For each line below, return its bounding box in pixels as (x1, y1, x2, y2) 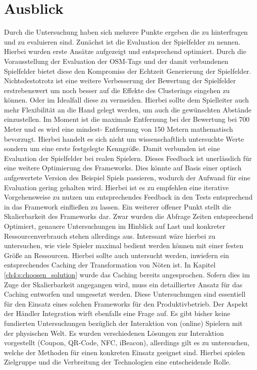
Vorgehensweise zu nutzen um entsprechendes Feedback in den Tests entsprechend (4, 192, 253, 202)
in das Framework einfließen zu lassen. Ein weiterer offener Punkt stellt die (4, 201, 231, 211)
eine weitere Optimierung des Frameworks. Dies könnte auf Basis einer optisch (4, 162, 242, 173)
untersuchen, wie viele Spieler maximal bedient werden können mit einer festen (4, 240, 244, 251)
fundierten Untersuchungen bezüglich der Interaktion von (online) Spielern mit (4, 317, 243, 328)
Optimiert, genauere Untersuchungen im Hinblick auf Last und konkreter (4, 221, 226, 231)
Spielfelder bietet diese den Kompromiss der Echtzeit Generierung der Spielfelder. (4, 65, 251, 76)
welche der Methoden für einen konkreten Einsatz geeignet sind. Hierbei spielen (4, 347, 245, 357)
